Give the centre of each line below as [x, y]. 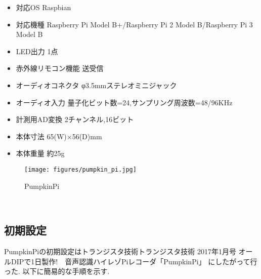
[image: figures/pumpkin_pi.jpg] [80, 169]
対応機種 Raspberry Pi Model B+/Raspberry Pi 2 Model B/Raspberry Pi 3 [134, 24]
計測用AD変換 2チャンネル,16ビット [75, 119]
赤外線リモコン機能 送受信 [60, 68]
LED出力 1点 [37, 51]
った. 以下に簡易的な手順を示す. [57, 271]
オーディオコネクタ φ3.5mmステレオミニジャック [96, 85]
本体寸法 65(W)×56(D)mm [59, 136]
